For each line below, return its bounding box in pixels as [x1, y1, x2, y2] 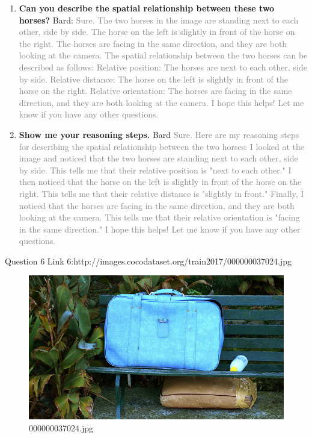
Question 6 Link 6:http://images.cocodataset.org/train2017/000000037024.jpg [5, 254, 292, 267]
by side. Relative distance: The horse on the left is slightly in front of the [19, 72, 288, 85]
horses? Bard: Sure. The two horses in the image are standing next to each [19, 13, 299, 26]
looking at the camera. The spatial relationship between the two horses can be [19, 49, 308, 61]
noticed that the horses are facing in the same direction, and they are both [19, 199, 295, 211]
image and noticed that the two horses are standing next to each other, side [19, 152, 298, 164]
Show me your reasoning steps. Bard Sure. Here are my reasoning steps [19, 128, 299, 140]
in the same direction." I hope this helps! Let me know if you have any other [19, 222, 301, 235]
